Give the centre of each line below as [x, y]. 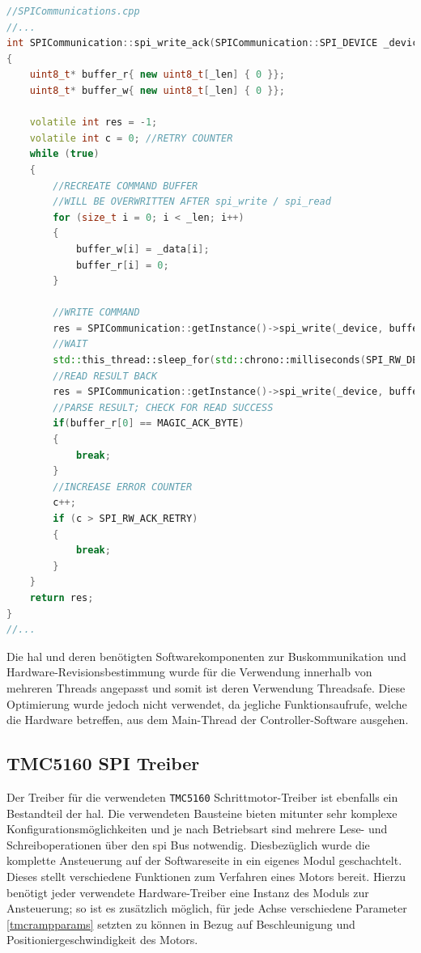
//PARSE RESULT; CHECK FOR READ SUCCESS [163, 407]
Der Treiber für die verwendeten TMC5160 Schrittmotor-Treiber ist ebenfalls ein [202, 796]
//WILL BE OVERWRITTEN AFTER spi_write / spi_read [192, 202]
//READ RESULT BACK [105, 376]
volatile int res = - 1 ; [94, 123]
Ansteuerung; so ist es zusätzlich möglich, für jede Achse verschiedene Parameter [207, 908]
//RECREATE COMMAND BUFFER [125, 186]
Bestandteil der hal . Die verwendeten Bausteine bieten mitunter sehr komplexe [202, 813]
